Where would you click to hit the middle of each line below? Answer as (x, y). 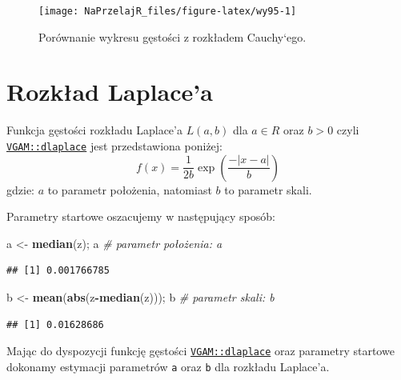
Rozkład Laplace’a (110, 92)
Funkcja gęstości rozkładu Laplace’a (94, 130)
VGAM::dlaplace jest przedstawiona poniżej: (114, 145)
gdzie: (20, 189)
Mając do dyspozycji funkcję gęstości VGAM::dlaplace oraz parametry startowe (200, 351)
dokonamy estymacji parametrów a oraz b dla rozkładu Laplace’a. (168, 366)
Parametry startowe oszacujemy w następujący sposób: (141, 216)
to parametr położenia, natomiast (130, 189)
